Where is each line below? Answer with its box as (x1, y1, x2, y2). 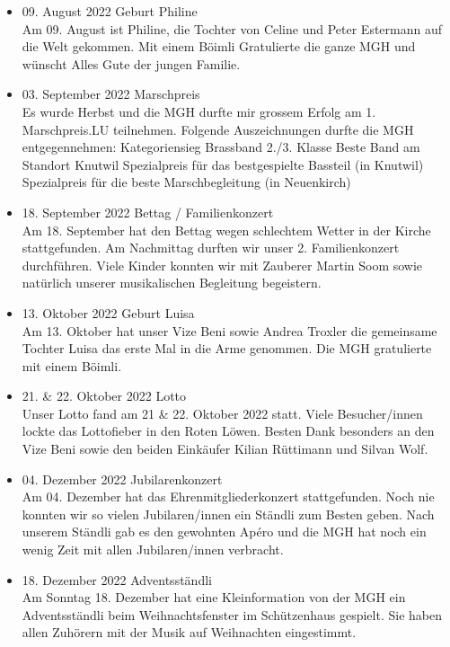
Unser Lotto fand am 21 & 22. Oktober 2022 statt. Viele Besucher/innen (22, 403, 423, 422)
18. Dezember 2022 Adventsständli (22, 570, 212, 589)
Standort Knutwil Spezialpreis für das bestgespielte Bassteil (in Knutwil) (22, 155, 424, 173)
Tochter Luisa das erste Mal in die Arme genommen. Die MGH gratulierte (22, 339, 432, 358)
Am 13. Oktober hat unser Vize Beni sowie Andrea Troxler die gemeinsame (22, 321, 437, 340)
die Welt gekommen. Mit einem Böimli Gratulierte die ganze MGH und (22, 37, 416, 56)
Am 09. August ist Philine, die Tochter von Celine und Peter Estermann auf (22, 19, 443, 38)
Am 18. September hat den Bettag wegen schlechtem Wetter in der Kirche (22, 220, 431, 239)
